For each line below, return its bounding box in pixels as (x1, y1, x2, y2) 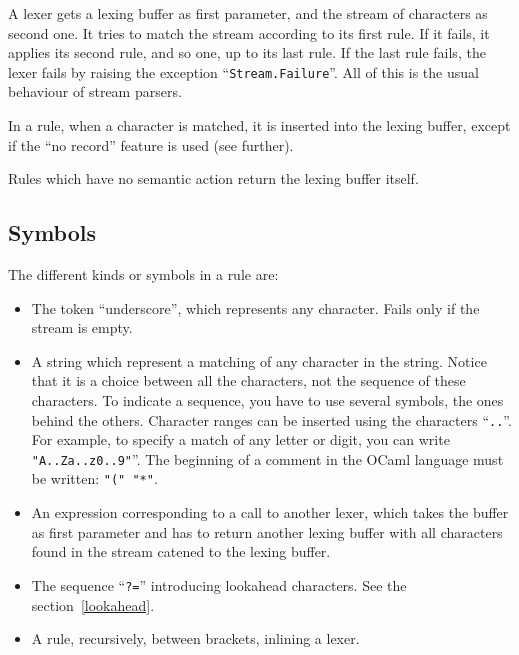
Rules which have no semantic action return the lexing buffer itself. (8, 168, 419, 189)
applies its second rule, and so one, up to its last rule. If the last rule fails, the (8, 42, 486, 63)
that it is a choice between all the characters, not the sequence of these (31, 370, 466, 391)
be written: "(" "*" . (31, 468, 158, 489)
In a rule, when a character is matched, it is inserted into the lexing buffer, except (8, 115, 511, 136)
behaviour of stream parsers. (8, 81, 182, 102)
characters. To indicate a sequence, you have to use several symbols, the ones (31, 389, 504, 410)
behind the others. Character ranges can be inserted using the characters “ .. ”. (31, 409, 512, 430)
